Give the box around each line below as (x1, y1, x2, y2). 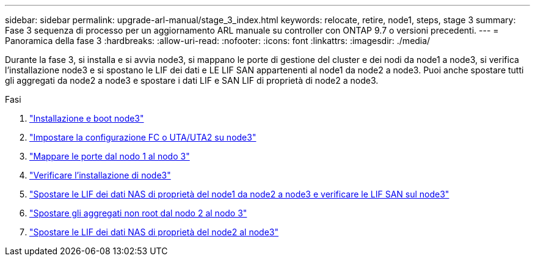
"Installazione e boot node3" (29, 113, 144, 123)
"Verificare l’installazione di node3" (29, 170, 171, 180)
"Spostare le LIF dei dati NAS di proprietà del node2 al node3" (29, 227, 278, 237)
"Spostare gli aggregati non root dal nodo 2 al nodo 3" (29, 208, 247, 218)
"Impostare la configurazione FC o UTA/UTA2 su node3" (29, 132, 257, 142)
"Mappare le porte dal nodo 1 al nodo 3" (29, 151, 190, 161)
